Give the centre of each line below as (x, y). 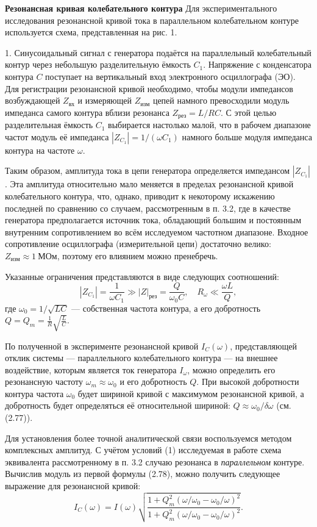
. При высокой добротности (248, 382)
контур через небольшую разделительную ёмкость (98, 64)
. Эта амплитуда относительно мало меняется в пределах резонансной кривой (149, 184)
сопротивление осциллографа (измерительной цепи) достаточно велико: (138, 244)
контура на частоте (40, 150)
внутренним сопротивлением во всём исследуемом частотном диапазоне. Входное (157, 231)
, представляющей (263, 346)
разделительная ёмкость (49, 125)
